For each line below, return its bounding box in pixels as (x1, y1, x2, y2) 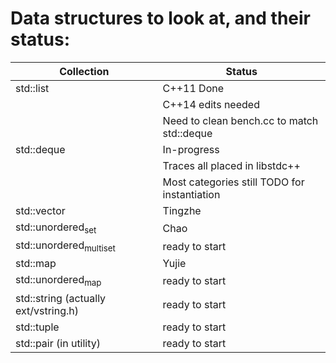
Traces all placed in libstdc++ (162, 158, 301, 172)
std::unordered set (15, 220, 97, 236)
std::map (15, 257, 57, 271)
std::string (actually (15, 291, 107, 305)
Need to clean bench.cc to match (162, 113, 319, 127)
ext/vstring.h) (15, 303, 80, 317)
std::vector (15, 203, 66, 217)
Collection (59, 64, 110, 78)
